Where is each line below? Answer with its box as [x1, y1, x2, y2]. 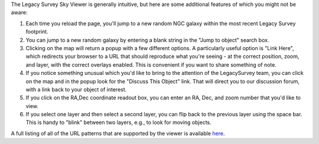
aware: [11, 9, 28, 16]
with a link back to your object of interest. [25, 86, 127, 93]
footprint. [25, 28, 48, 35]
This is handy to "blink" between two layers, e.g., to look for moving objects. [25, 119, 212, 126]
